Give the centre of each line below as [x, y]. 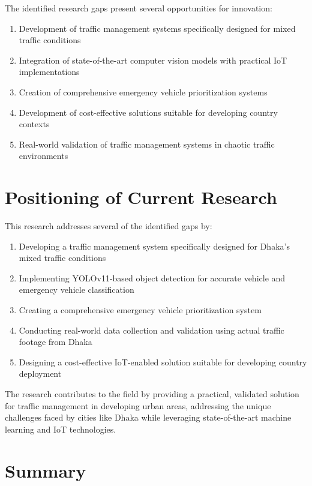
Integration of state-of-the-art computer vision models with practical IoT [153, 60]
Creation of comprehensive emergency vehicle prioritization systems [143, 91]
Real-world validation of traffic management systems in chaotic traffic [147, 144]
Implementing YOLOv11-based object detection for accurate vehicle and [152, 277]
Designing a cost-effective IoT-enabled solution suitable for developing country [163, 361]
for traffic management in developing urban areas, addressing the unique [138, 405]
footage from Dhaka [55, 342]
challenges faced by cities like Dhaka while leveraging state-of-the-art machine [148, 417]
